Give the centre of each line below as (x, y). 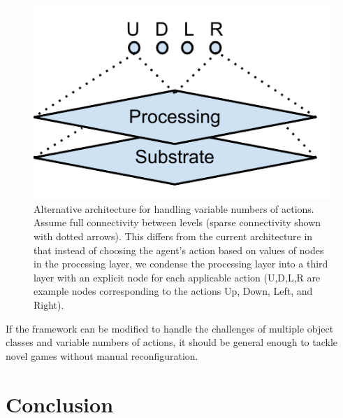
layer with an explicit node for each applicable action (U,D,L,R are (177, 277)
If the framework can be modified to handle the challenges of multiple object (170, 328)
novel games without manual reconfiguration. (102, 355)
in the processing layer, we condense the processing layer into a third (181, 264)
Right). (49, 305)
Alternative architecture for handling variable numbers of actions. (174, 208)
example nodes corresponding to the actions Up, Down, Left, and (173, 291)
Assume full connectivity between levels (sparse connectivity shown (177, 222)
